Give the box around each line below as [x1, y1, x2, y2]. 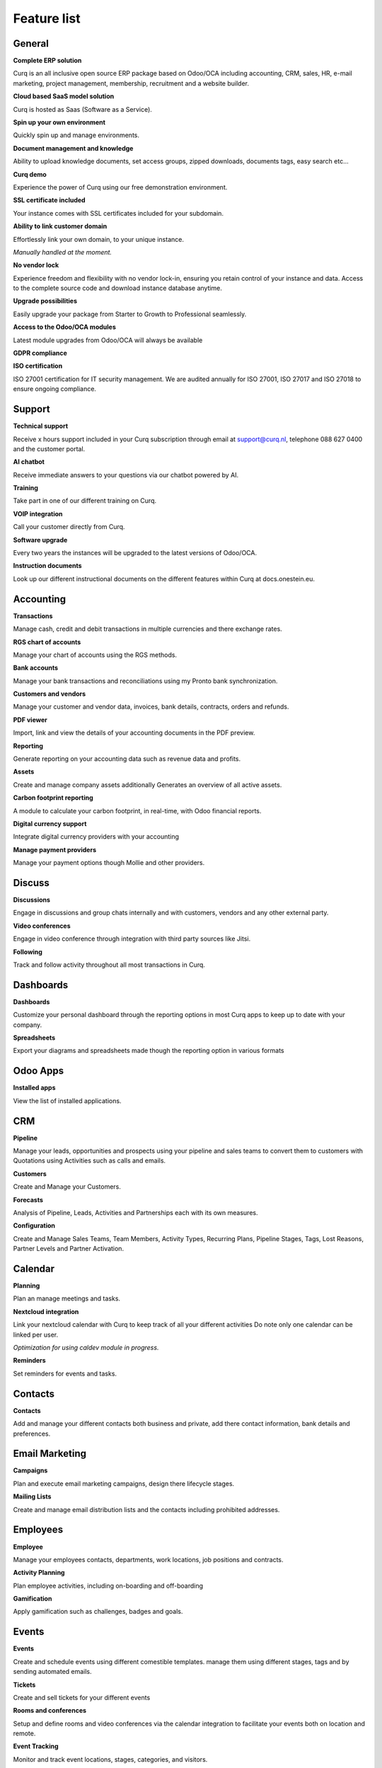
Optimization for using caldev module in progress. [13, 1344, 159, 1352]
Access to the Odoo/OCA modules [13, 322, 116, 332]
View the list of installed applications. [13, 1096, 122, 1105]
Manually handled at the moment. [13, 248, 112, 256]
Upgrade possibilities [13, 297, 78, 306]
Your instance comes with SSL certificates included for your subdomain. [13, 209, 224, 217]
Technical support [13, 421, 69, 431]
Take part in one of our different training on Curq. [13, 496, 157, 505]
